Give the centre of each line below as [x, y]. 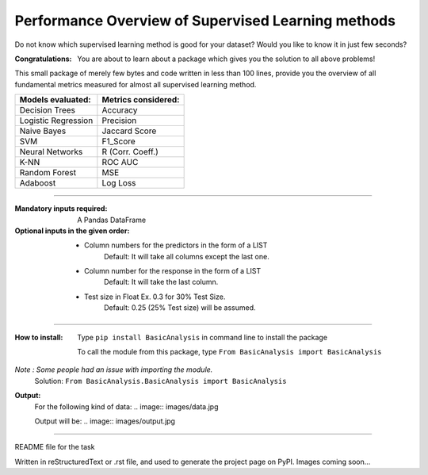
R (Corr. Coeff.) [130, 152]
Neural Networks [51, 152]
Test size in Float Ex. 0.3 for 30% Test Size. [155, 297]
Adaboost [38, 183]
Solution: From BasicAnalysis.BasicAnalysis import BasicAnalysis [160, 381]
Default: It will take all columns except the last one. [187, 256]
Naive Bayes [43, 131]
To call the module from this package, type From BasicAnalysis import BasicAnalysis [229, 352]
